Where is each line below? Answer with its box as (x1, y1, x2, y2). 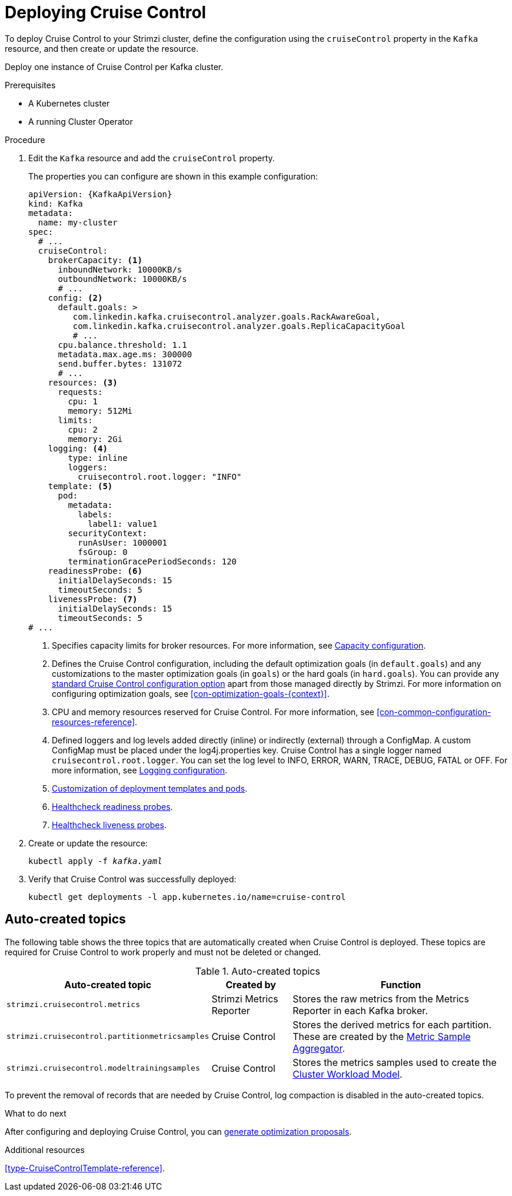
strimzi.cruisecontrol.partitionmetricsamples (6, 1032, 210, 1041)
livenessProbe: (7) (48, 594, 138, 604)
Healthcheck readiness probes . (52, 801, 173, 812)
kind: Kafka (28, 198, 83, 208)
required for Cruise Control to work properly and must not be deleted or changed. (5, 946, 321, 957)
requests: (58, 387, 103, 397)
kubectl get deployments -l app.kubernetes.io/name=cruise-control (28, 892, 346, 902)
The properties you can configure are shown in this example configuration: (28, 171, 318, 181)
